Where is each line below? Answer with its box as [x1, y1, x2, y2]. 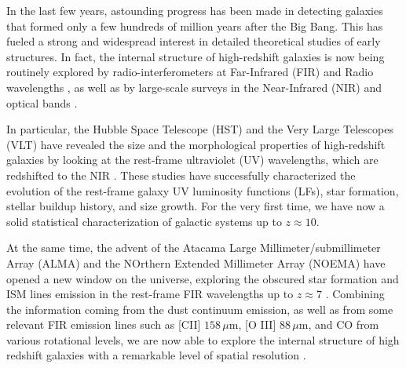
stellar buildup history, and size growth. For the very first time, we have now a [6, 198, 385, 214]
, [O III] [238, 316, 276, 333]
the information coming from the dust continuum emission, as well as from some [6, 301, 393, 317]
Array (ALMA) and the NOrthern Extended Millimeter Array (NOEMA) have [6, 254, 386, 271]
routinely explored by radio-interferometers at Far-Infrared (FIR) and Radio [6, 64, 374, 80]
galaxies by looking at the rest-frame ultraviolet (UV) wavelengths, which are [6, 151, 379, 168]
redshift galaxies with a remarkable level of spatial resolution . [6, 347, 306, 363]
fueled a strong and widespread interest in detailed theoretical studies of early [6, 33, 381, 49]
